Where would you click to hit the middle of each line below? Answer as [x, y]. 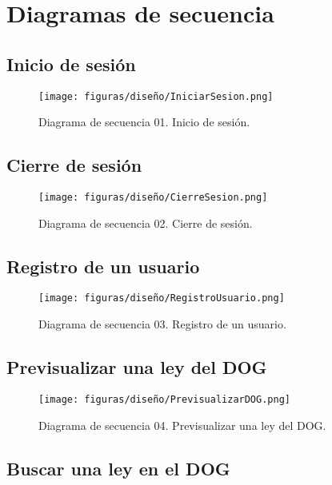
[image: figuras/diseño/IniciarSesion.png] [156, 96]
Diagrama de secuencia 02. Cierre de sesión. [146, 223]
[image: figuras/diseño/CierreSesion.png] [153, 198]
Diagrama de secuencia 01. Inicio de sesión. [144, 122]
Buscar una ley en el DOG [118, 468]
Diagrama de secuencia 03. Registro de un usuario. [162, 324]
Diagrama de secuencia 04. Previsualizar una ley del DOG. [182, 425]
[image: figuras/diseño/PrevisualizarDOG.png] [164, 399]
